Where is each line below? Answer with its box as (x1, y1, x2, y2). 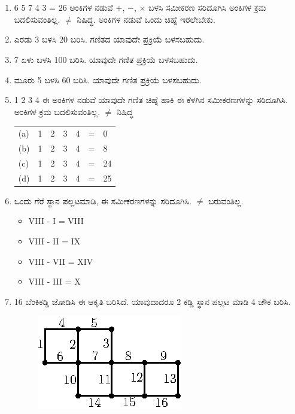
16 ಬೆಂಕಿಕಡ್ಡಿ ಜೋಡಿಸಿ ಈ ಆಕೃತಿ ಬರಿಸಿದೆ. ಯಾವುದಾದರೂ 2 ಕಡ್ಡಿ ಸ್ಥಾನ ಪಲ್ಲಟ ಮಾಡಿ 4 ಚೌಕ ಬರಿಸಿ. (14, 295, 291, 307)
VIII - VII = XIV (28, 255, 93, 267)
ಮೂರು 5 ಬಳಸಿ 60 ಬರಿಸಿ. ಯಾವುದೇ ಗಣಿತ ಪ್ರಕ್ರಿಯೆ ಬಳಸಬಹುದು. (14, 73, 202, 86)
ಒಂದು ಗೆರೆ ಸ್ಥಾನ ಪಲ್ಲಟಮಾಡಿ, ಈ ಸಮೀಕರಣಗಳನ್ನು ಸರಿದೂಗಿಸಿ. (14, 194, 192, 207)
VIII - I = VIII (28, 214, 84, 227)
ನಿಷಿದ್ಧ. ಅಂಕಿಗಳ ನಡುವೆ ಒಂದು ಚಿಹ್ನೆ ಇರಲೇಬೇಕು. (77, 13, 215, 25)
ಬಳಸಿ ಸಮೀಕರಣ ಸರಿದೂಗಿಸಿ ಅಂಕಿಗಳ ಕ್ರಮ (148, 1, 266, 14)
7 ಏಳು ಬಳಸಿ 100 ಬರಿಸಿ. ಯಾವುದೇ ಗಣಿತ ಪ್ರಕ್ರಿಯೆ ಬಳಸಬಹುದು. (14, 53, 198, 65)
